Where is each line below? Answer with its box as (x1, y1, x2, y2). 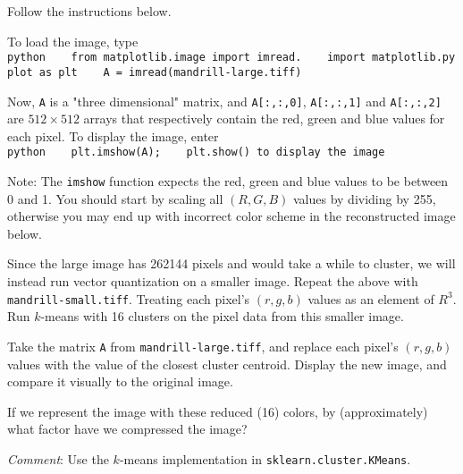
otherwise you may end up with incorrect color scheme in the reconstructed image (7, 207, 456, 225)
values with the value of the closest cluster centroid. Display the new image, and (7, 354, 447, 373)
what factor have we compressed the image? (7, 419, 248, 438)
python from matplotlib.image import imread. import (7, 51, 366, 64)
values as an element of (307, 289, 434, 308)
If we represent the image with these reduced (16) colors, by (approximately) (7, 402, 428, 420)
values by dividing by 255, (292, 189, 436, 207)
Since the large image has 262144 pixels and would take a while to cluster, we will (7, 254, 456, 273)
